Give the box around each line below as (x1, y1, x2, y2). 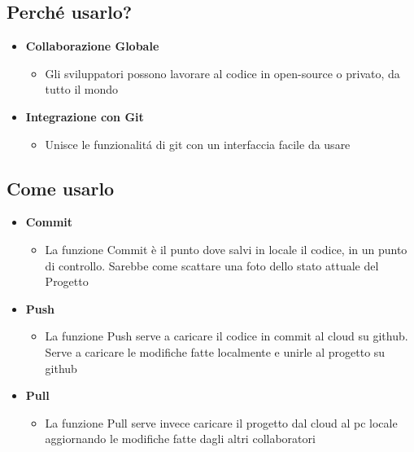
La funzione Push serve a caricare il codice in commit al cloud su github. (45, 327, 408, 344)
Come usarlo (7, 175, 115, 200)
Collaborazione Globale (25, 37, 159, 55)
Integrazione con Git (25, 108, 144, 125)
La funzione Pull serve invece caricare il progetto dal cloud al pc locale (45, 414, 398, 431)
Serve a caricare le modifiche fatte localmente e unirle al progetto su (45, 343, 386, 360)
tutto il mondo (45, 81, 119, 98)
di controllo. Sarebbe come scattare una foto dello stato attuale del (45, 257, 379, 274)
